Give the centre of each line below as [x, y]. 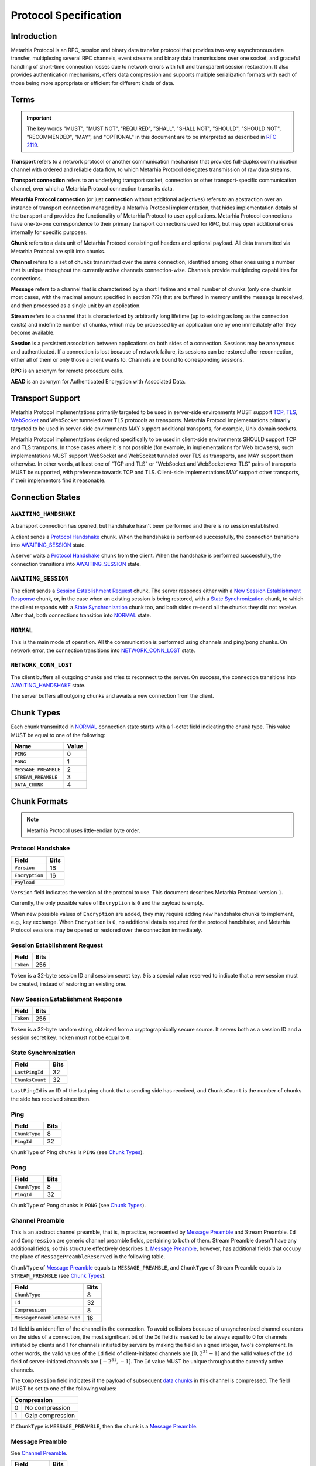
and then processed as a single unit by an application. [76, 306]
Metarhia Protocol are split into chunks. [58, 251]
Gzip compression [50, 1415]
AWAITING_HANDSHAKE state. [48, 686]
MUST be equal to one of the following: [58, 735]
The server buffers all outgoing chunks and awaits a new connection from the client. [112, 696]
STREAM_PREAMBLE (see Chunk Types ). [59, 1276]
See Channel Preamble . [39, 1453]
